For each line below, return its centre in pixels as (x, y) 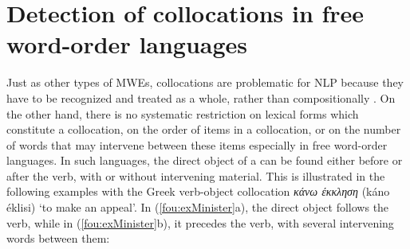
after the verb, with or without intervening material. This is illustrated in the (196, 175)
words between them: (58, 238)
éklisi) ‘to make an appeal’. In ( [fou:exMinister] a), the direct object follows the (198, 207)
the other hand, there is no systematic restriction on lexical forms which (183, 113)
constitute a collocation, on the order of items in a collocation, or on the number (204, 129)
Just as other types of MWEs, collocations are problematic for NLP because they (205, 82)
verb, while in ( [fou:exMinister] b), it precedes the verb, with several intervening (200, 222)
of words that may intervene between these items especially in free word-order (197, 144)
